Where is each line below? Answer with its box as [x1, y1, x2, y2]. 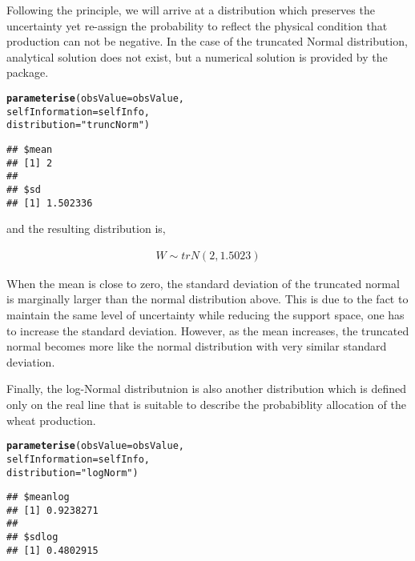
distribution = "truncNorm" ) [6, 119, 150, 131]
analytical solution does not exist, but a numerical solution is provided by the [6, 48, 388, 65]
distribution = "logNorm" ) [6, 467, 139, 479]
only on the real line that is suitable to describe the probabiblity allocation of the [6, 396, 406, 412]
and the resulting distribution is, [6, 220, 166, 237]
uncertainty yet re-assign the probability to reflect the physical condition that [6, 17, 388, 34]
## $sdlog [6, 531, 58, 543]
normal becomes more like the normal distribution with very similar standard [6, 338, 387, 355]
